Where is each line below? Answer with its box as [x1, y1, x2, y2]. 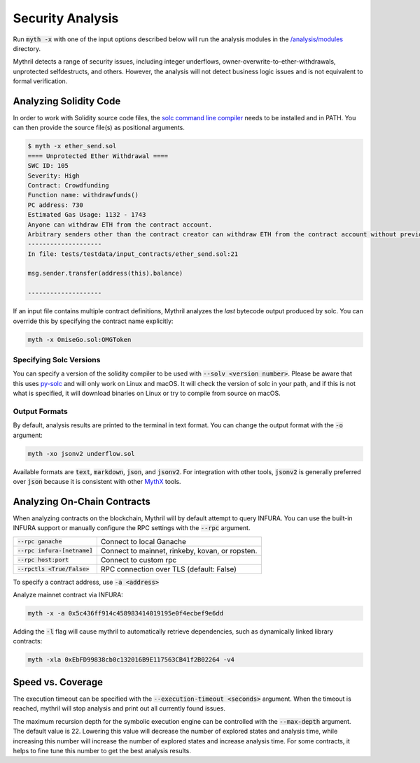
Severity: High [27, 171, 80, 180]
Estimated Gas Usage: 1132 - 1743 [27, 211, 146, 219]
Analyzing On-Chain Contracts [13, 495, 150, 507]
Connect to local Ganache [100, 536, 187, 546]
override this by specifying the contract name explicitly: [13, 317, 174, 325]
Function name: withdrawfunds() [27, 191, 139, 199]
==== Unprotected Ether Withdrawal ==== [27, 152, 168, 160]
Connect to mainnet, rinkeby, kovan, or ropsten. [100, 545, 258, 555]
